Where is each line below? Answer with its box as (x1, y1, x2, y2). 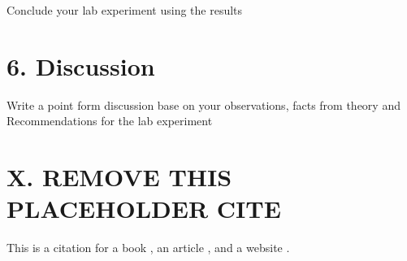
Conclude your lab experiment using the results (6, 2, 243, 18)
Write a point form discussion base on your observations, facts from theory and (6, 96, 401, 113)
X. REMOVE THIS (6, 160, 232, 194)
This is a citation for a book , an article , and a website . (6, 239, 290, 256)
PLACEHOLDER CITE (6, 192, 281, 225)
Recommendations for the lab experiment (6, 112, 213, 129)
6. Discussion (6, 49, 155, 82)
